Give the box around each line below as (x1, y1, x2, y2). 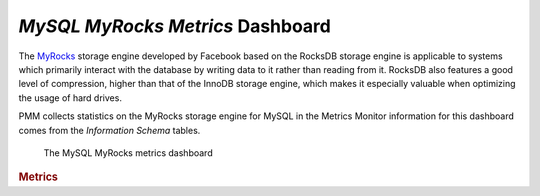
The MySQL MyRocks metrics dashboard (43, 146, 214, 159)
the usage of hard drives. (18, 91, 122, 104)
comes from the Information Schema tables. (18, 124, 201, 136)
